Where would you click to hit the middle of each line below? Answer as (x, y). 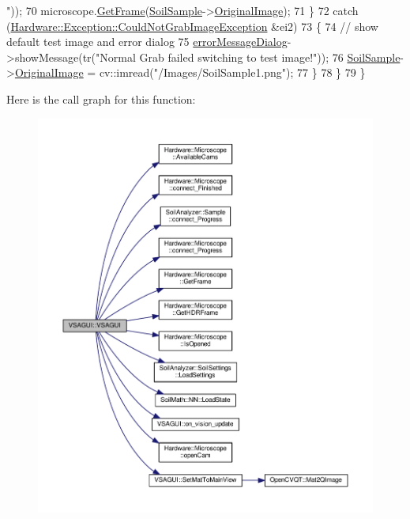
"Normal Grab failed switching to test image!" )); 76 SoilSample (248, 57)
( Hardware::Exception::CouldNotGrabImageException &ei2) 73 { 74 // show (192, 26)
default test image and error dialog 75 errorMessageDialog (147, 42)
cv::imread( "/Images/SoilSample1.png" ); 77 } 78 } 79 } (232, 72)
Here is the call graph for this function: (101, 98)
